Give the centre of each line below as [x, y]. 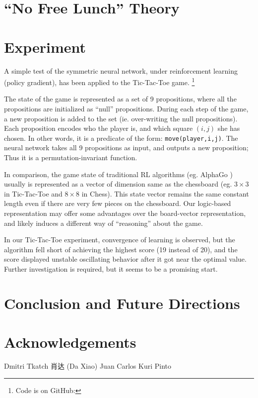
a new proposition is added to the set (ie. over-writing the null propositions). [121, 118]
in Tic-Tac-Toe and [33, 193]
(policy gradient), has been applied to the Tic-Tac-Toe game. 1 [99, 81]
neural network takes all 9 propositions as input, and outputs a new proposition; [126, 148]
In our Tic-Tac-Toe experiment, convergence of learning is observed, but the [120, 240]
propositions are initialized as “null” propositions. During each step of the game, [126, 108]
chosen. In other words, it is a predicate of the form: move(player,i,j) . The [121, 138]
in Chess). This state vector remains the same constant [165, 193]
